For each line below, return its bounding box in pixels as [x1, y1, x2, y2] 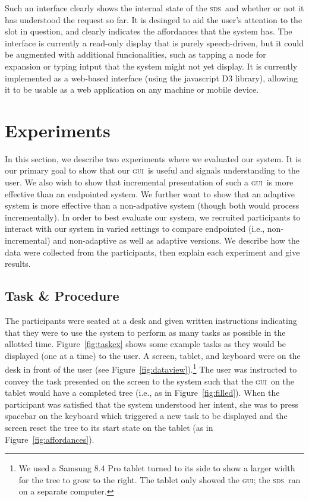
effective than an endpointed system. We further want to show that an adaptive [5, 187, 295, 200]
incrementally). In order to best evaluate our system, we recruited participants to [5, 210, 301, 223]
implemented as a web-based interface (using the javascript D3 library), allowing [5, 71, 298, 84]
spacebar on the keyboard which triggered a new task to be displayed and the [5, 409, 288, 422]
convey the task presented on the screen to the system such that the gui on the [5, 374, 294, 387]
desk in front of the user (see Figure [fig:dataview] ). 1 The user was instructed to [5, 361, 297, 376]
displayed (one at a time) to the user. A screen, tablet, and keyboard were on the [5, 349, 301, 361]
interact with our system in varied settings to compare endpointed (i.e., [5, 222, 265, 235]
